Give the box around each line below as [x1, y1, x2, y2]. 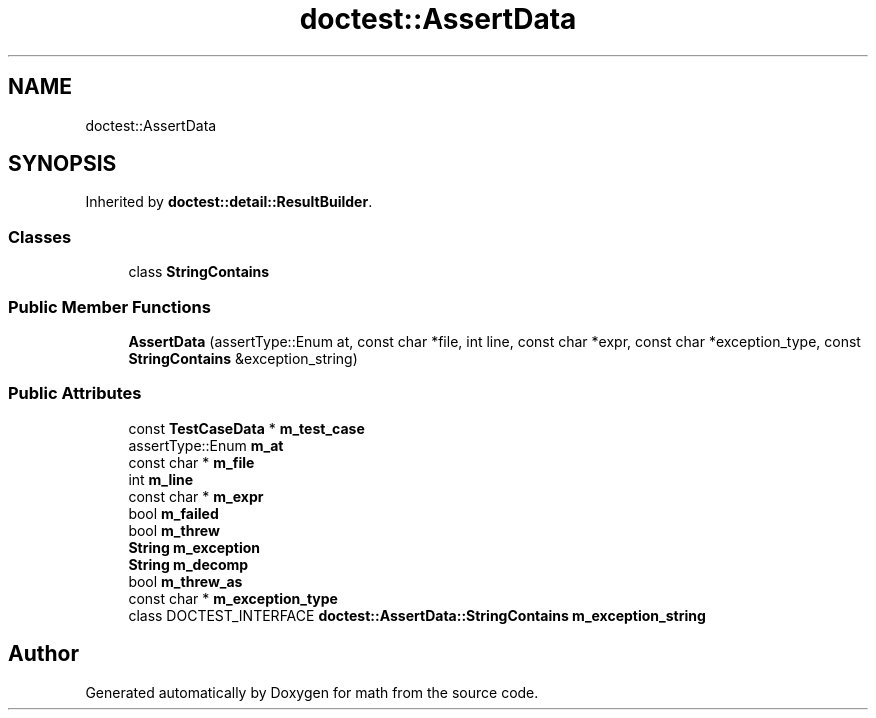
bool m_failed [128, 504, 219, 522]
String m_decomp [128, 555, 249, 573]
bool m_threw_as [128, 572, 243, 590]
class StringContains [128, 263, 270, 281]
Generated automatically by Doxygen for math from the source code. [85, 683, 539, 701]
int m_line [128, 470, 194, 488]
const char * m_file [128, 453, 255, 471]
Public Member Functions [8, 296, 211, 317]
